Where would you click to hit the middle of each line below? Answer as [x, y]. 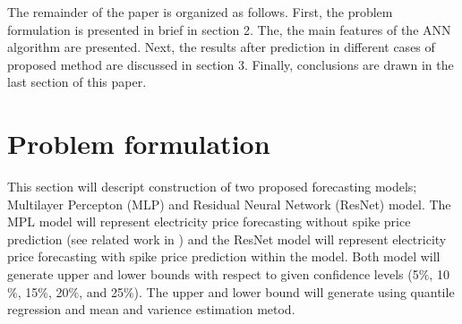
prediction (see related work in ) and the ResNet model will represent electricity [227, 239]
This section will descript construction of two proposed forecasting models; [212, 187]
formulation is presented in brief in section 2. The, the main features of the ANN [229, 29]
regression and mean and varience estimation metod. [151, 309]
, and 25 [101, 291]
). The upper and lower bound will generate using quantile [294, 291]
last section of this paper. [77, 82]
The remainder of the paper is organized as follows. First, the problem [200, 12]
